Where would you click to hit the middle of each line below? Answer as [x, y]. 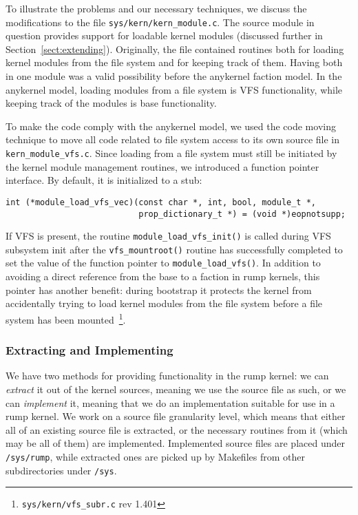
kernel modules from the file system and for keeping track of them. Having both [174, 62]
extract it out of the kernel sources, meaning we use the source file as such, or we [176, 389]
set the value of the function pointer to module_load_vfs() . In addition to [163, 263]
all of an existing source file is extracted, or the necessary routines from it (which [177, 429]
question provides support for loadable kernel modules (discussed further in [164, 35]
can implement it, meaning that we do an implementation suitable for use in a [170, 402]
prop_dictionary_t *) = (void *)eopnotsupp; [242, 214]
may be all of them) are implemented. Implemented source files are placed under [175, 443]
